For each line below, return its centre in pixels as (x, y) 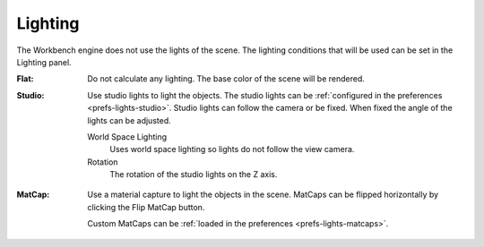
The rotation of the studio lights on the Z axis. (194, 175)
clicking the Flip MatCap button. (146, 207)
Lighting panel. (44, 62)
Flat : (25, 79)
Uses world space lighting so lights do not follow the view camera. (232, 149)
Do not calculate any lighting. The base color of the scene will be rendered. (226, 79)
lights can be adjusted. (129, 120)
